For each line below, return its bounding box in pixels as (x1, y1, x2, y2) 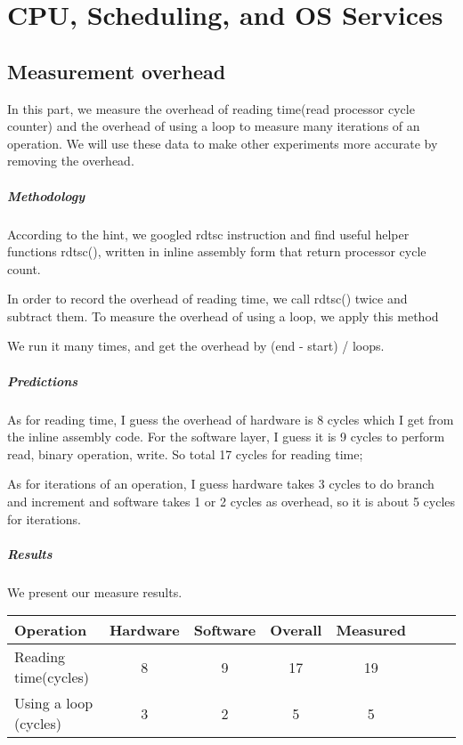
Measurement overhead (7, 57, 226, 85)
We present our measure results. (7, 582, 183, 601)
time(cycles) (14, 667, 90, 688)
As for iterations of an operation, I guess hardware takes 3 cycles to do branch (7, 474, 435, 493)
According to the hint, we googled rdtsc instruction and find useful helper (7, 224, 410, 243)
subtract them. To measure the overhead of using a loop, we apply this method (7, 306, 439, 325)
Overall (270, 619, 322, 641)
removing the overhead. (7, 151, 134, 170)
